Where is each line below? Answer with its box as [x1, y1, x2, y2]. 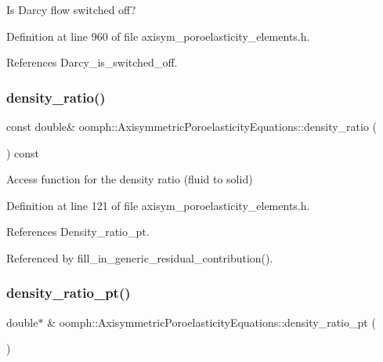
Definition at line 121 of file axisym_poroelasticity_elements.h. [6, 197, 310, 213]
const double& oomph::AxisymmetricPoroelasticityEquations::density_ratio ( [6, 118, 378, 134]
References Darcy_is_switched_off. [6, 54, 178, 71]
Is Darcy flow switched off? [6, 2, 136, 17]
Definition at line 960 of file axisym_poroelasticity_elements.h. [6, 27, 310, 44]
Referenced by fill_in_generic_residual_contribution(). [6, 249, 273, 266]
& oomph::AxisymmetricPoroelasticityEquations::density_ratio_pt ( [47, 313, 376, 330]
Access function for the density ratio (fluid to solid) [6, 171, 253, 187]
